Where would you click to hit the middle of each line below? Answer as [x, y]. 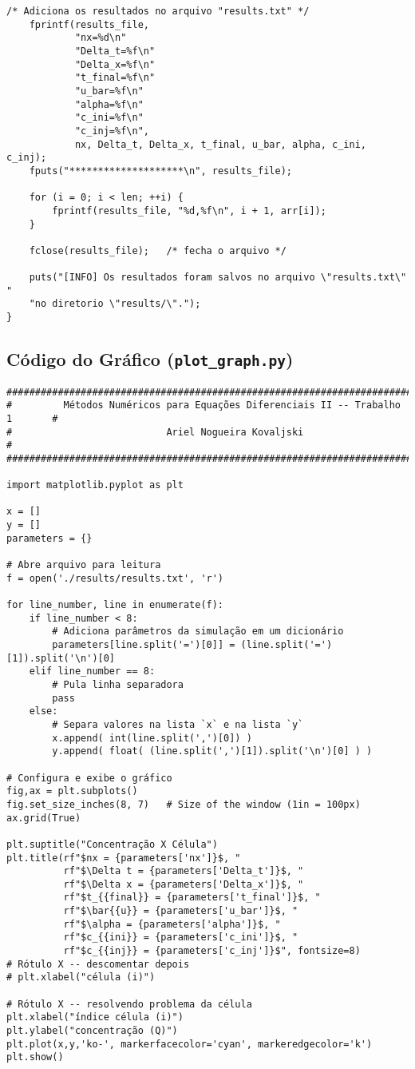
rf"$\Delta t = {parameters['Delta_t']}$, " [184, 871]
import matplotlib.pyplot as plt [95, 485]
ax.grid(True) [44, 818]
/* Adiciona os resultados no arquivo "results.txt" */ [158, 11]
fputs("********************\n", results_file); [160, 171]
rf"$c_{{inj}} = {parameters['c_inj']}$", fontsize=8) [212, 951]
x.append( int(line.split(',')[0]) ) [152, 738]
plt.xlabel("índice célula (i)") [95, 1017]
